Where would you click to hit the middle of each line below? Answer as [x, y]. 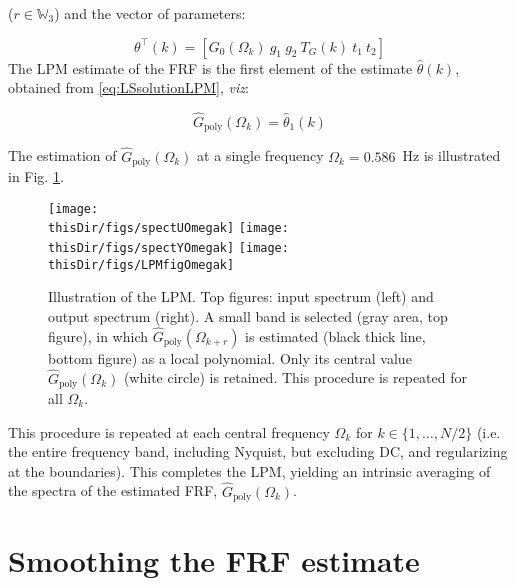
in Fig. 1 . [36, 176]
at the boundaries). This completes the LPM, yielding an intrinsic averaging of [249, 470]
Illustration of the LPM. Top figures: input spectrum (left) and [241, 296]
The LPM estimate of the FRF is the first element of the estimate [210, 67]
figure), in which [98, 335]
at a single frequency [260, 155]
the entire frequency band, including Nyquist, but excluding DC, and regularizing [258, 451]
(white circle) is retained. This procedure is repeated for [295, 377]
